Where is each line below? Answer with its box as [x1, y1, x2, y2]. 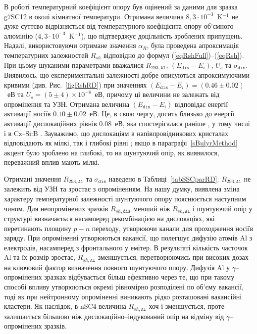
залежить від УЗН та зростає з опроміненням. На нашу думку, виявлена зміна [4, 184, 240, 194]
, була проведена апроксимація [147, 40, 239, 50]
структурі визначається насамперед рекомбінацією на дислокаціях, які [4, 213, 215, 224]
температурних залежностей [4, 49, 88, 60]
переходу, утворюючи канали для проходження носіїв [92, 223, 254, 233]
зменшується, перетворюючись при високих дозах [98, 252, 249, 262]
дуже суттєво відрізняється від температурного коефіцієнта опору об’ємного [4, 21, 234, 31]
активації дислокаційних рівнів [4, 118, 97, 128]
